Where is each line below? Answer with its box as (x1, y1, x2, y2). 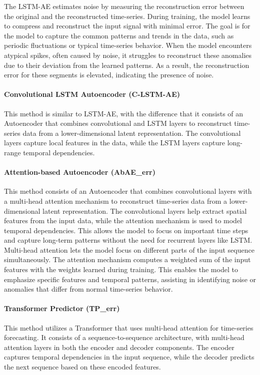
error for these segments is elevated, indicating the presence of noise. (4, 69, 214, 80)
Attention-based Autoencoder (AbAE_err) (4, 167, 155, 177)
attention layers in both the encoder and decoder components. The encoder (4, 342, 234, 352)
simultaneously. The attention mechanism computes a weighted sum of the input (4, 254, 251, 265)
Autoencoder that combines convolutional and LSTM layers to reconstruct (4, 118, 232, 128)
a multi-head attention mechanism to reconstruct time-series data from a (4, 195, 227, 206)
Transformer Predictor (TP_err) (4, 303, 120, 314)
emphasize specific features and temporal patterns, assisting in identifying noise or (4, 274, 256, 284)
